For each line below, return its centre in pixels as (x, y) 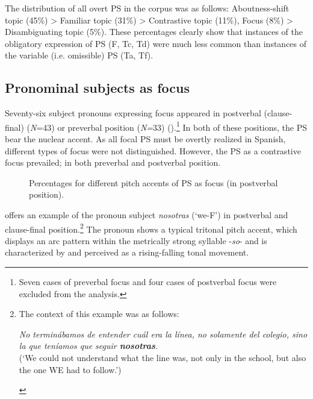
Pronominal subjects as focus (98, 88)
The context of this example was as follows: (99, 314)
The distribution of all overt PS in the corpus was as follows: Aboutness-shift (147, 8)
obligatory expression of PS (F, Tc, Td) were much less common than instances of (156, 43)
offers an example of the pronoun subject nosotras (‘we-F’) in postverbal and (147, 214)
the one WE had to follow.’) (70, 369)
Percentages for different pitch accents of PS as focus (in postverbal (153, 182)
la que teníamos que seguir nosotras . (88, 346)
